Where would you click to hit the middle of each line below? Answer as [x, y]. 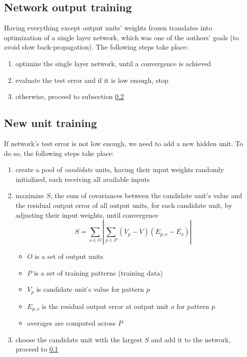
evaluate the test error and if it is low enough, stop [92, 80]
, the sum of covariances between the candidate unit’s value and [146, 195]
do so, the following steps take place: [59, 153]
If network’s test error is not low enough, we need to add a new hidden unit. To [124, 143]
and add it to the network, [191, 339]
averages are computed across [71, 323]
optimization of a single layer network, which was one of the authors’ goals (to [122, 37]
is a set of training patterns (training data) [99, 272]
